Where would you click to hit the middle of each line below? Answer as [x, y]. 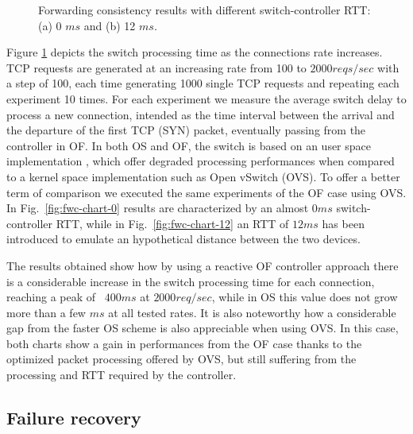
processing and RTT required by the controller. [122, 375]
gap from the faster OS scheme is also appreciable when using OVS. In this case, [203, 328]
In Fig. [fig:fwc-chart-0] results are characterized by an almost [158, 208]
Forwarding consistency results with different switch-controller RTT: [205, 10]
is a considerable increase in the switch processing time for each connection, [191, 281]
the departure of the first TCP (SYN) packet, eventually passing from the [186, 130]
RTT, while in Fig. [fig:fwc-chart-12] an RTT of [172, 223]
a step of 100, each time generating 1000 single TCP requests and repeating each [203, 83]
